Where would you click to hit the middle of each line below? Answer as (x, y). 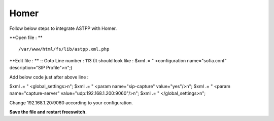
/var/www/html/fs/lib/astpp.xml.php (64, 49)
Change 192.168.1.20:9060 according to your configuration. (71, 103)
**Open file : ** (26, 37)
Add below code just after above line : (49, 77)
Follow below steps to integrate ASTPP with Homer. (63, 28)
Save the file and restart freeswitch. (48, 112)
